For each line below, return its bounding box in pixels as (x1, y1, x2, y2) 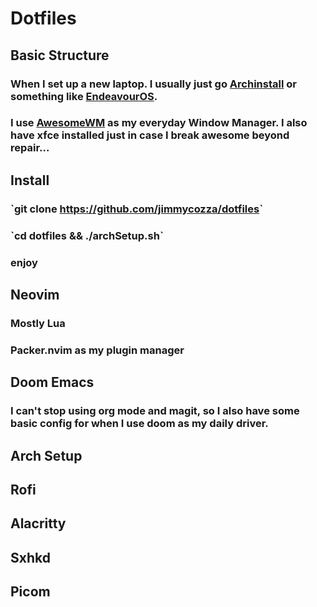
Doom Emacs (10, 374, 95, 391)
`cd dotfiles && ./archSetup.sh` (10, 228, 164, 242)
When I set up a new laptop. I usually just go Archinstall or (10, 77, 297, 91)
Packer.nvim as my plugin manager (10, 343, 185, 357)
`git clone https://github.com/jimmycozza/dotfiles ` (10, 202, 264, 216)
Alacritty (10, 515, 67, 532)
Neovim (10, 286, 60, 303)
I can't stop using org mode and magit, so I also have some (10, 404, 300, 418)
